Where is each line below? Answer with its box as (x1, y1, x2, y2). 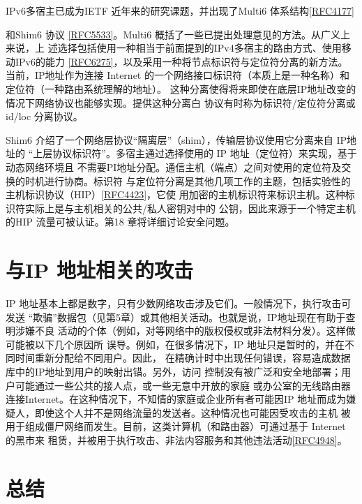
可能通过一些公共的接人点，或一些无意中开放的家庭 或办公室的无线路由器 (15, 378, 351, 392)
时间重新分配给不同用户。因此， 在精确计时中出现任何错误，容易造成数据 (15, 350, 351, 365)
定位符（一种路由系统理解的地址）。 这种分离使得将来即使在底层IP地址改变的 (6, 81, 356, 96)
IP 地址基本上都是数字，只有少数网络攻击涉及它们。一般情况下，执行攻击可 (6, 296, 352, 311)
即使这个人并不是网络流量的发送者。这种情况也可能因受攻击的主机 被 (34, 405, 351, 420)
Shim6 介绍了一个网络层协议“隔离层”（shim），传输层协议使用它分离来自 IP (6, 132, 347, 147)
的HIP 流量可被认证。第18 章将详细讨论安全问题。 (6, 214, 235, 229)
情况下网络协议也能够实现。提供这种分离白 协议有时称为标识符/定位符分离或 (6, 95, 356, 110)
